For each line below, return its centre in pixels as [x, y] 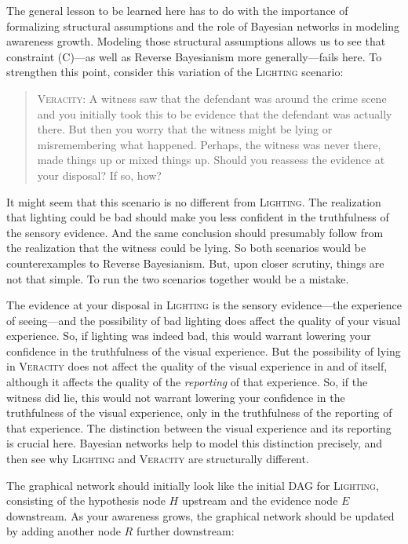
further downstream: [185, 531]
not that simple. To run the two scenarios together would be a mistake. [178, 278]
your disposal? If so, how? [99, 175]
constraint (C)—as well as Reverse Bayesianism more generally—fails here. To [194, 56]
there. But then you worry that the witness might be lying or [185, 129]
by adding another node [64, 531]
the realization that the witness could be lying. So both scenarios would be [186, 248]
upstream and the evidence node [260, 500]
